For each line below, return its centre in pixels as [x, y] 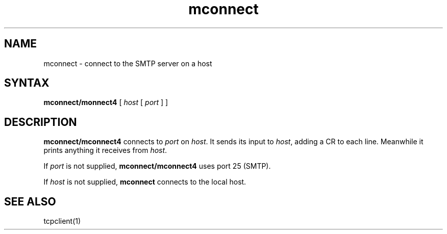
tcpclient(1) [62, 221]
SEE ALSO [30, 201]
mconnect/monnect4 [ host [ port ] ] [106, 102]
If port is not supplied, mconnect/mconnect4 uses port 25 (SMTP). [157, 166]
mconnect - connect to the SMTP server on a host [128, 63]
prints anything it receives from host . [105, 150]
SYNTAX [27, 83]
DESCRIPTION [41, 122]
